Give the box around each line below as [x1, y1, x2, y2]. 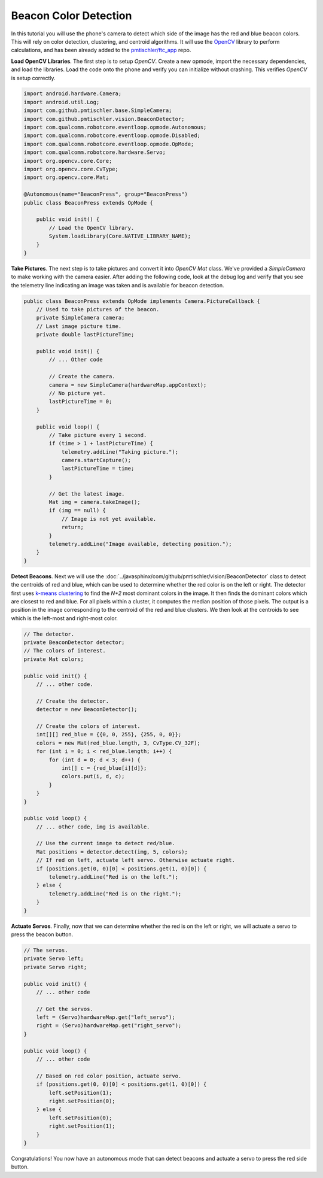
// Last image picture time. [36, 323, 122, 329]
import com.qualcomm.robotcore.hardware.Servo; [23, 149, 166, 156]
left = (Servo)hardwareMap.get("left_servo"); [36, 1014, 176, 1021]
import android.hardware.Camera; [23, 90, 122, 97]
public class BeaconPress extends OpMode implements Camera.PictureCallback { [23, 297, 260, 305]
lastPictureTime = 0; [48, 398, 112, 405]
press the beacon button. [11, 931, 74, 938]
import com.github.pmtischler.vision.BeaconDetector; [23, 116, 185, 122]
